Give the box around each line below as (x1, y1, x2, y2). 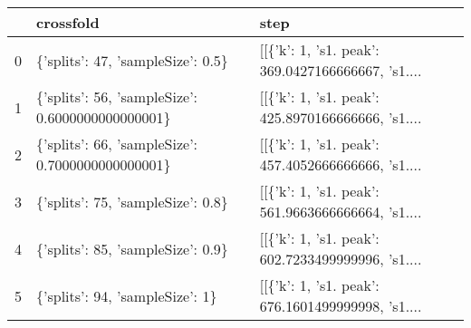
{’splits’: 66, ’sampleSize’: (36, 133, 198, 154)
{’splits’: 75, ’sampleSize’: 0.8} (36, 190, 228, 212)
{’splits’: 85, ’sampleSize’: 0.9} (36, 237, 228, 259)
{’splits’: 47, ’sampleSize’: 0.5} (36, 49, 228, 71)
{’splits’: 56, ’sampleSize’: (36, 86, 198, 107)
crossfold (36, 12, 100, 33)
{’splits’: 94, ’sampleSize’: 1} (36, 285, 217, 306)
